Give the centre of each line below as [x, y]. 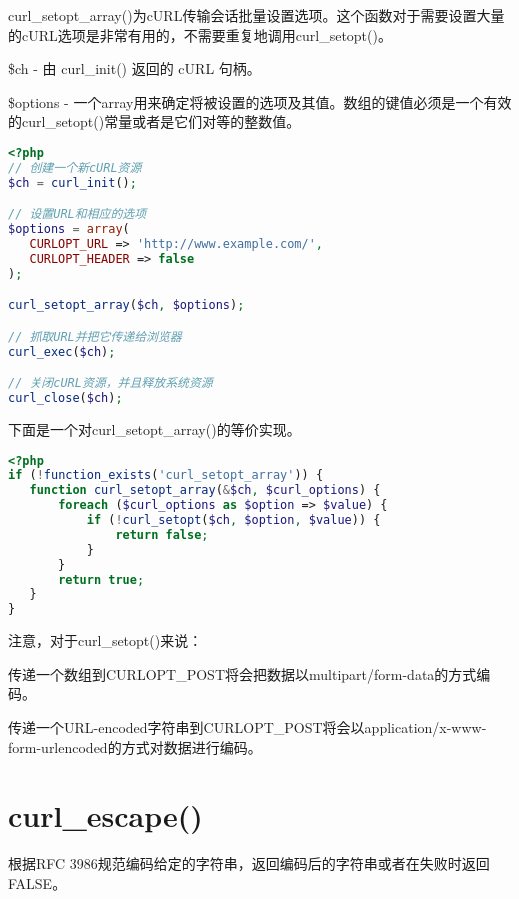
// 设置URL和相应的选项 [77, 214]
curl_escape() [105, 815]
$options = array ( [69, 229]
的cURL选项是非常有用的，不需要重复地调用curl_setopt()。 [200, 34]
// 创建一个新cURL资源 [75, 167]
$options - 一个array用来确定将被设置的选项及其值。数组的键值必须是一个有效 [260, 101]
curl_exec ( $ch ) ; [62, 351]
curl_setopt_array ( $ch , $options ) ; [126, 305]
